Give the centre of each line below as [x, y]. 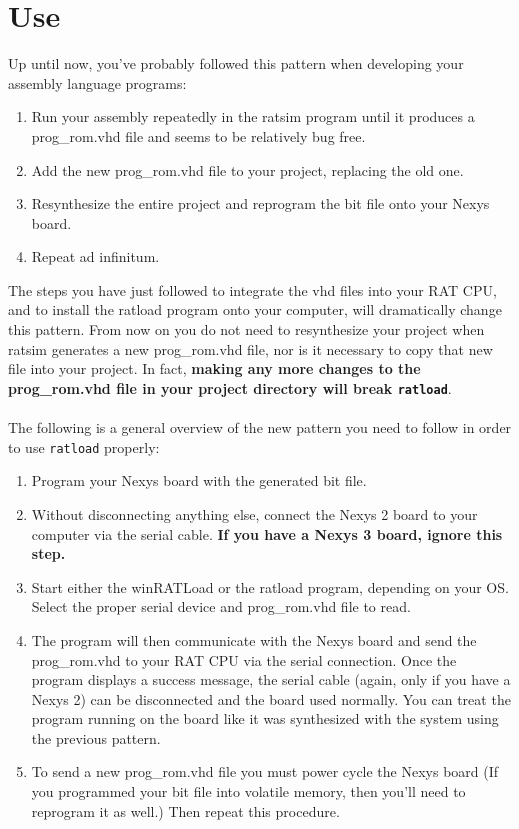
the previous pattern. [96, 737]
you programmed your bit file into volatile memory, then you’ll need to [248, 791]
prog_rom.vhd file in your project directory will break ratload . [230, 387]
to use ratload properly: [84, 446]
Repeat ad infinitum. [95, 256]
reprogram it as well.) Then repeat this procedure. [185, 810]
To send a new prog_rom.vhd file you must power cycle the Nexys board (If [265, 771]
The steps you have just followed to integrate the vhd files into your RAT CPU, [252, 289]
